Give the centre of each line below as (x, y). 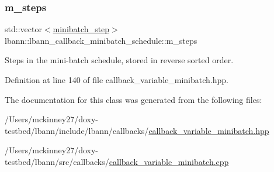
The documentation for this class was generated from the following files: (133, 99)
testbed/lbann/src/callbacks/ (57, 161)
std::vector (23, 29)
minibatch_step (81, 29)
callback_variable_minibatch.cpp (169, 161)
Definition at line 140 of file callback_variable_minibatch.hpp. (117, 80)
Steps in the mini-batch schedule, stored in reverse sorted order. (119, 60)
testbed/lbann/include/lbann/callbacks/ (77, 130)
